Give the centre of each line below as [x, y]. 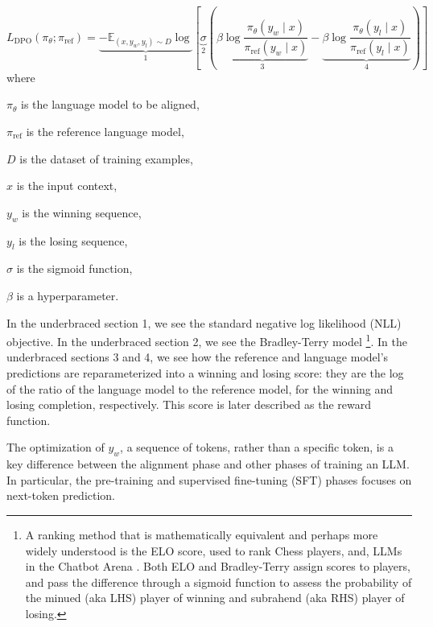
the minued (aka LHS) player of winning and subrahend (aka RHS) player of [215, 598]
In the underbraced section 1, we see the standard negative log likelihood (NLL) [204, 322]
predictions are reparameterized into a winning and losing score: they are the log [205, 373]
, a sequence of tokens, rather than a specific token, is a [257, 447]
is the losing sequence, [73, 240]
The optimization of [56, 447]
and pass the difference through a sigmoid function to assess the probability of [219, 582]
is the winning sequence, [82, 212]
